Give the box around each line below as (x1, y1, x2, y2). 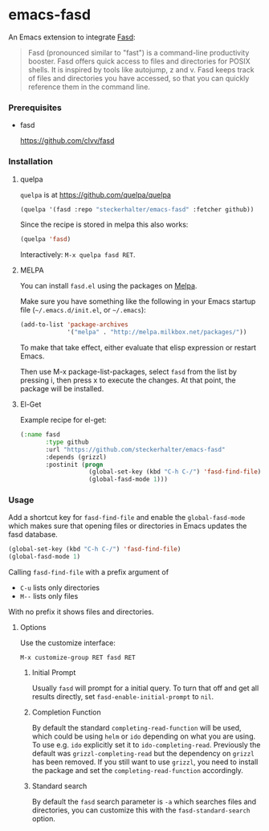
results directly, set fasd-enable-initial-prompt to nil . (31, 692, 214, 702)
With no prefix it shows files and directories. (8, 607, 154, 616)
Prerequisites (8, 102, 62, 113)
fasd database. (8, 530, 58, 539)
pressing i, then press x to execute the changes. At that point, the (19, 375, 236, 385)
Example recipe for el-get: (19, 415, 107, 425)
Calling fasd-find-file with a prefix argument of (8, 567, 169, 577)
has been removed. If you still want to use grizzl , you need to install (31, 757, 259, 767)
